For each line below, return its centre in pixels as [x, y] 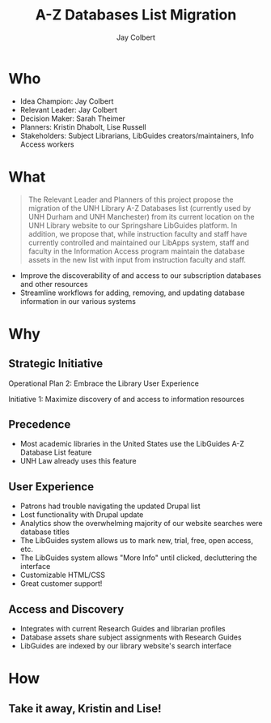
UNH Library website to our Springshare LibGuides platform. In [133, 225]
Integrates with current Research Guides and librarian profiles [123, 629]
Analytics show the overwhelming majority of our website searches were [141, 524]
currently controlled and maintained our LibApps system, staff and [138, 242]
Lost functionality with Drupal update [82, 515]
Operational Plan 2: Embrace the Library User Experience [104, 383]
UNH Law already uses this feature [78, 461]
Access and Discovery [66, 609]
